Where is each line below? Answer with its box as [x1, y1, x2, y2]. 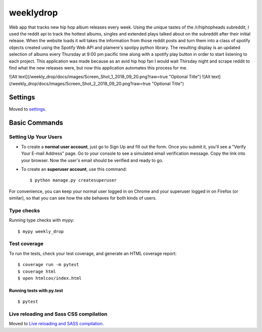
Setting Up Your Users [9, 133, 63, 140]
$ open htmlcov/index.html [17, 275, 82, 281]
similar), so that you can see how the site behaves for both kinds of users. [9, 195, 157, 201]
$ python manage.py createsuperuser [30, 178, 117, 183]
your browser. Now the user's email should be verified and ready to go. [21, 157, 164, 163]
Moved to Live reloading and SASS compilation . [9, 321, 104, 327]
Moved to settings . [9, 106, 47, 112]
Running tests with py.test [9, 287, 63, 293]
